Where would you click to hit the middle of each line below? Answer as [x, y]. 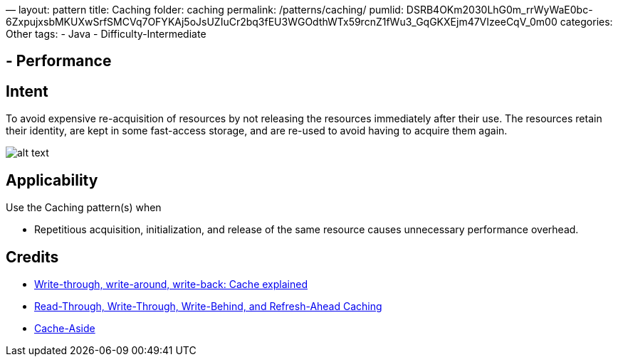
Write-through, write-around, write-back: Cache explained [171, 284]
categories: [586, 22]
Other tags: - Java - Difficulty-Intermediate [106, 34]
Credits [32, 257]
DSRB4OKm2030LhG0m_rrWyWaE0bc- [499, 10]
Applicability [52, 180]
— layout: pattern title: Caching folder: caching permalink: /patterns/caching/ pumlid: [205, 10]
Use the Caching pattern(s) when [84, 208]
